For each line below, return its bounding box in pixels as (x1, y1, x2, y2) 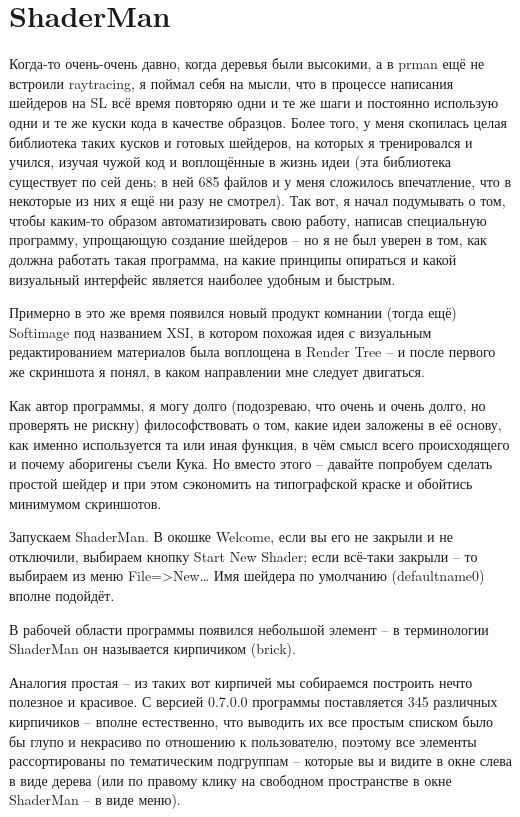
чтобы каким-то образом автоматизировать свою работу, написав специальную (9, 209, 487, 230)
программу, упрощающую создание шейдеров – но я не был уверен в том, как (9, 229, 487, 250)
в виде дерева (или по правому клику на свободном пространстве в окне (9, 769, 452, 790)
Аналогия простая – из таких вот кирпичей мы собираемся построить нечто (9, 671, 473, 692)
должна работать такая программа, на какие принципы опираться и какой (9, 249, 457, 270)
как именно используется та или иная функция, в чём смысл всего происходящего (9, 433, 510, 454)
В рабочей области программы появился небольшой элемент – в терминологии (9, 618, 489, 639)
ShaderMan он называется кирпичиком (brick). (9, 638, 296, 659)
